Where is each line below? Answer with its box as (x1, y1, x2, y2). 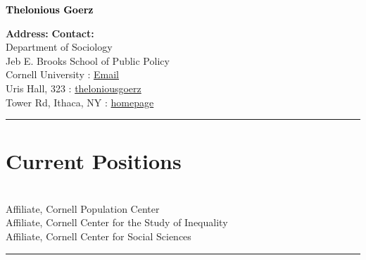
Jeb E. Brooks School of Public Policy (6, 53, 170, 68)
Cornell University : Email (6, 67, 119, 82)
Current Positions (6, 147, 182, 175)
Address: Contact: (6, 25, 94, 40)
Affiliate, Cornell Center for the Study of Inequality (6, 215, 228, 230)
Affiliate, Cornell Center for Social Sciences (6, 229, 191, 244)
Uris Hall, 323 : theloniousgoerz (6, 80, 141, 95)
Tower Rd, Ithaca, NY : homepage (6, 94, 154, 109)
